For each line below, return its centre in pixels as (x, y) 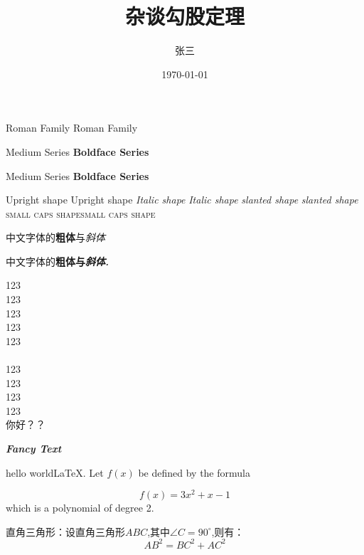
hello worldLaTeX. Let (55, 472)
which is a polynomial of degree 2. (80, 508)
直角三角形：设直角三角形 (65, 531)
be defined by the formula (194, 472)
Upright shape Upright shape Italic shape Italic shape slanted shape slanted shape (182, 200)
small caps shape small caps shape (81, 213)
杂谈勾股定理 (184, 16)
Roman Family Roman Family (72, 128)
